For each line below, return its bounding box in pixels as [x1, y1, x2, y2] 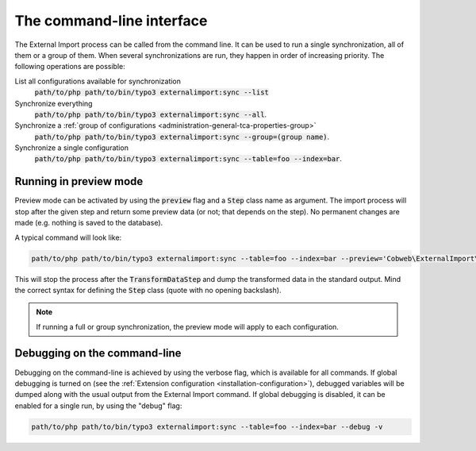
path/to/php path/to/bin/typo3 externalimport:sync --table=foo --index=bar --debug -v [31, 422, 383, 431]
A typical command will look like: [14, 233, 122, 242]
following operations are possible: [14, 62, 126, 71]
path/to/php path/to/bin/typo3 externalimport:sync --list [34, 88, 270, 97]
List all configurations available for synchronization [14, 76, 182, 86]
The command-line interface [14, 12, 208, 29]
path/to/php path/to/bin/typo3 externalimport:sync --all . [34, 110, 267, 119]
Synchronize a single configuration [14, 143, 129, 152]
